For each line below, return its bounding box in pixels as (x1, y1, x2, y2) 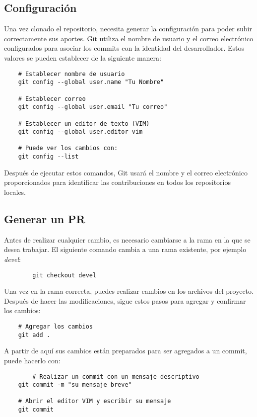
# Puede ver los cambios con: (18, 145, 118, 152)
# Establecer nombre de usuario (18, 70, 125, 78)
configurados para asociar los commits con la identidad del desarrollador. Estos (4, 43, 244, 53)
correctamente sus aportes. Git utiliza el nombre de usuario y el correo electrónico (4, 33, 254, 43)
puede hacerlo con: (4, 355, 61, 365)
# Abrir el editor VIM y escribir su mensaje (18, 398, 171, 405)
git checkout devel (32, 271, 97, 279)
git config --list (18, 153, 79, 161)
